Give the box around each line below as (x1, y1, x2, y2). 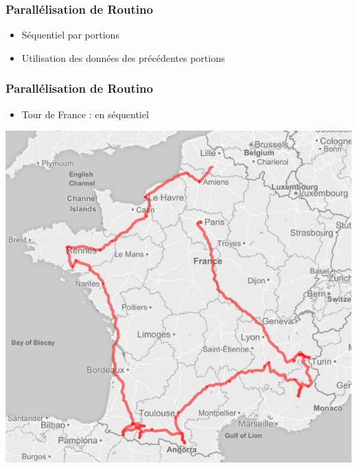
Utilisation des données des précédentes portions (21, 50, 225, 65)
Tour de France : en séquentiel (21, 107, 149, 121)
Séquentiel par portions (21, 27, 119, 42)
